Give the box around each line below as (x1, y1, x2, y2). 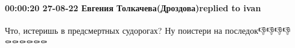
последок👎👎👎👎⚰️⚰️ (224, 24, 291, 36)
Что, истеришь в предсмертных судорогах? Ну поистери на (5, 24, 223, 36)
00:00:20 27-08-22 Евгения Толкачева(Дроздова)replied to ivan (5, 1, 261, 14)
